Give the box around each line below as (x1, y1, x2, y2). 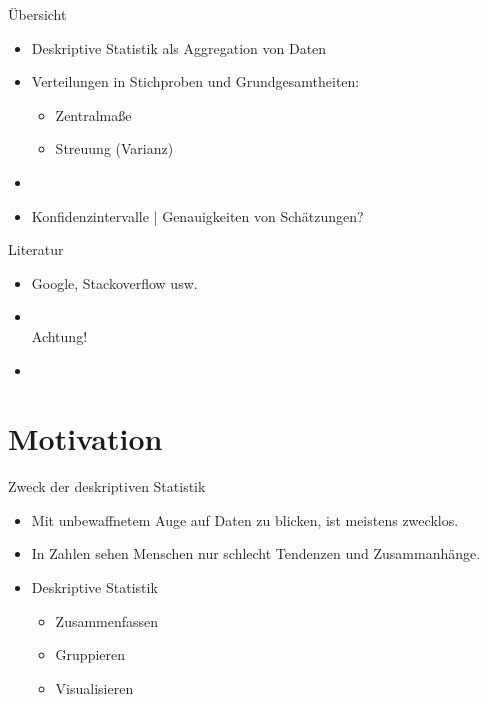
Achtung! (31, 325, 88, 346)
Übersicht (8, 4, 67, 24)
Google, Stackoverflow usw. (31, 272, 198, 293)
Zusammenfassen (55, 610, 159, 631)
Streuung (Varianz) (55, 138, 174, 159)
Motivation (8, 418, 163, 459)
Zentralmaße (55, 104, 132, 125)
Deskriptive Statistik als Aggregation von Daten (31, 37, 327, 58)
